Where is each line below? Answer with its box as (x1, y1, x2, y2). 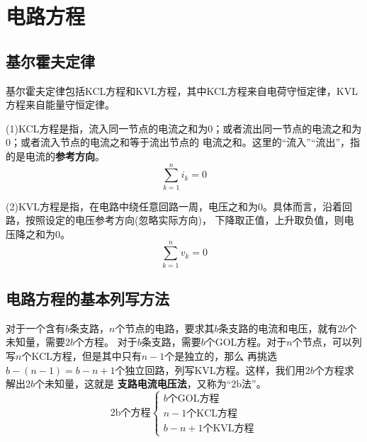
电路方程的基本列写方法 (6, 287, 169, 309)
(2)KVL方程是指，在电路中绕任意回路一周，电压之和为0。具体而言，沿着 (6, 198, 343, 213)
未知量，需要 (6, 334, 65, 349)
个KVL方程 (203, 424, 254, 434)
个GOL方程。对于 (205, 334, 287, 349)
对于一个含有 (6, 320, 65, 335)
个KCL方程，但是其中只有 (21, 348, 142, 363)
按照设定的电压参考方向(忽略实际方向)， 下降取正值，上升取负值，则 (25, 212, 344, 227)
